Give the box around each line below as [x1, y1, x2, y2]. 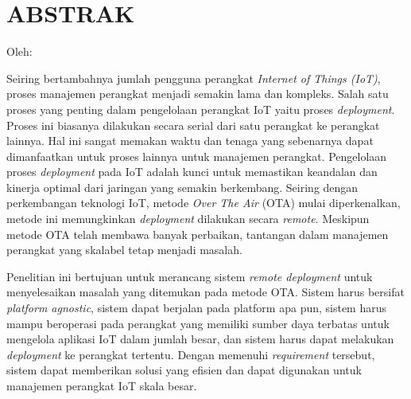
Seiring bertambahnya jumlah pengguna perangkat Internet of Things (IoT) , [6, 69, 381, 86]
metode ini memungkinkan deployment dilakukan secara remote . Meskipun [6, 210, 370, 227]
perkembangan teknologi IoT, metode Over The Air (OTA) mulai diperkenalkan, [6, 194, 401, 211]
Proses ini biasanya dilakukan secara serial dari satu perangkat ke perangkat [6, 116, 380, 133]
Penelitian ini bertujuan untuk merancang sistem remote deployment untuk [6, 268, 373, 284]
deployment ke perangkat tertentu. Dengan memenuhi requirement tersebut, [6, 346, 375, 362]
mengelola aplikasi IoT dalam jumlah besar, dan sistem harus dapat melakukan [6, 331, 394, 347]
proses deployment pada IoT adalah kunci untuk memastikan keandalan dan [6, 163, 378, 180]
